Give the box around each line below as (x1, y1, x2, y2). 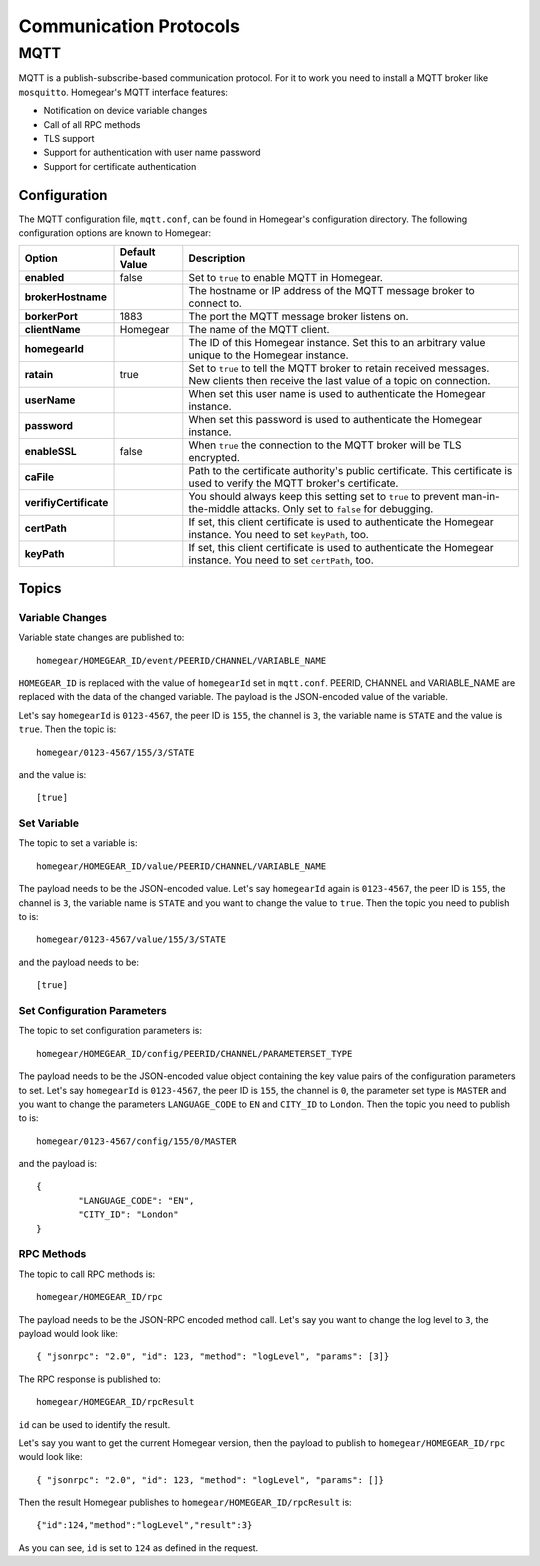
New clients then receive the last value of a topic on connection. (188, 374, 491, 388)
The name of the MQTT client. (188, 323, 330, 337)
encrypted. (188, 451, 240, 465)
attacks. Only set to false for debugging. (242, 502, 434, 516)
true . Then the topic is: (18, 723, 117, 735)
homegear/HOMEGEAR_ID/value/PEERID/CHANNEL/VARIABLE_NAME (36, 860, 327, 872)
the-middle (188, 502, 240, 516)
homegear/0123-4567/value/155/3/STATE (36, 934, 227, 945)
